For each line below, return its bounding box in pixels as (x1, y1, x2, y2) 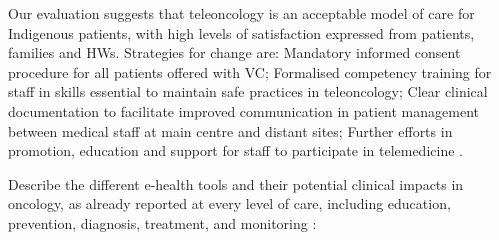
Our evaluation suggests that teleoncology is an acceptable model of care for (8, 3, 475, 23)
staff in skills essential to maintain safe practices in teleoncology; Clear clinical (8, 81, 488, 102)
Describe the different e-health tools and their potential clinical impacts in (8, 173, 464, 194)
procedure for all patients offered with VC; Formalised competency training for (8, 61, 492, 82)
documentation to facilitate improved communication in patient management (8, 100, 479, 121)
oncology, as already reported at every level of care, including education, (8, 193, 451, 214)
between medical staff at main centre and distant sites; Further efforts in (8, 120, 453, 141)
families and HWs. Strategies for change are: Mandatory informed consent (8, 42, 461, 63)
